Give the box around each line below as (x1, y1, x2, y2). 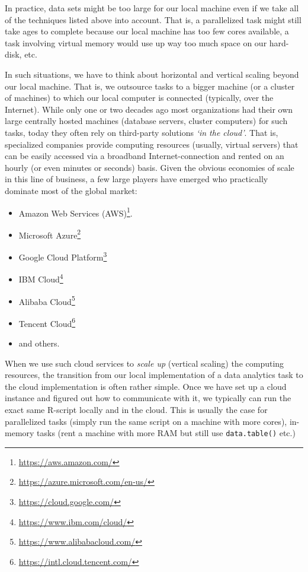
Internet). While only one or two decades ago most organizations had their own (5, 103, 293, 115)
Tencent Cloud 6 (18, 315, 76, 329)
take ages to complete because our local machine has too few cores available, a (5, 25, 289, 37)
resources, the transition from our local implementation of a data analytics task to (5, 368, 303, 381)
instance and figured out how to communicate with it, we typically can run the (5, 392, 291, 404)
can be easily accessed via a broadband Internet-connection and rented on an (5, 150, 284, 162)
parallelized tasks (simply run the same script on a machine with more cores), (5, 415, 287, 427)
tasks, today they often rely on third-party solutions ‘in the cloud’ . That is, (5, 126, 278, 138)
